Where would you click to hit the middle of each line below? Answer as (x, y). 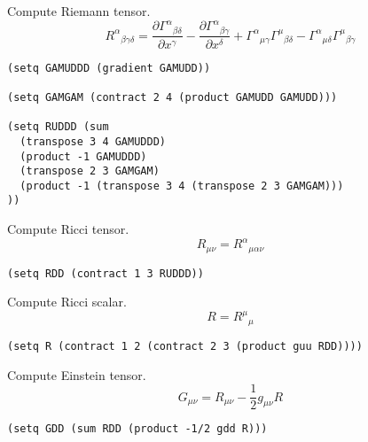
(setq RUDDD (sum (58, 127)
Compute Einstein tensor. (77, 374)
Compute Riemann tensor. (79, 11)
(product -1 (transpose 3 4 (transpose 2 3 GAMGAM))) (182, 186)
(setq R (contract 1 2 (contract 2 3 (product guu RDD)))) (185, 346)
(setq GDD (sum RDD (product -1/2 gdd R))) (137, 429)
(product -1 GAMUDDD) (83, 156)
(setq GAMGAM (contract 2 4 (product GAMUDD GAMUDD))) (172, 97)
